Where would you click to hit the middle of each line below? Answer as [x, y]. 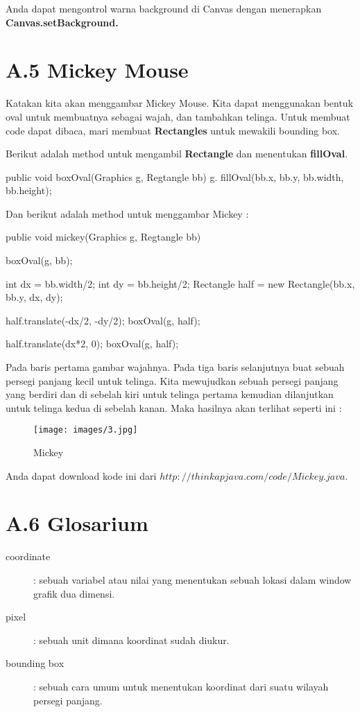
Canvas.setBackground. [62, 22]
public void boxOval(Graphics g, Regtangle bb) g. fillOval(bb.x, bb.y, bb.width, [175, 176]
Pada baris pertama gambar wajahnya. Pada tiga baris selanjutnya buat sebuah [175, 367]
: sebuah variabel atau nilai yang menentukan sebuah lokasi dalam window [192, 579]
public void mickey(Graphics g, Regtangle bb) [103, 237]
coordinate [28, 556]
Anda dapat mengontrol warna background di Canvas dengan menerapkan [164, 8]
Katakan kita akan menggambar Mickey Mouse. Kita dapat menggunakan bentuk [180, 103]
